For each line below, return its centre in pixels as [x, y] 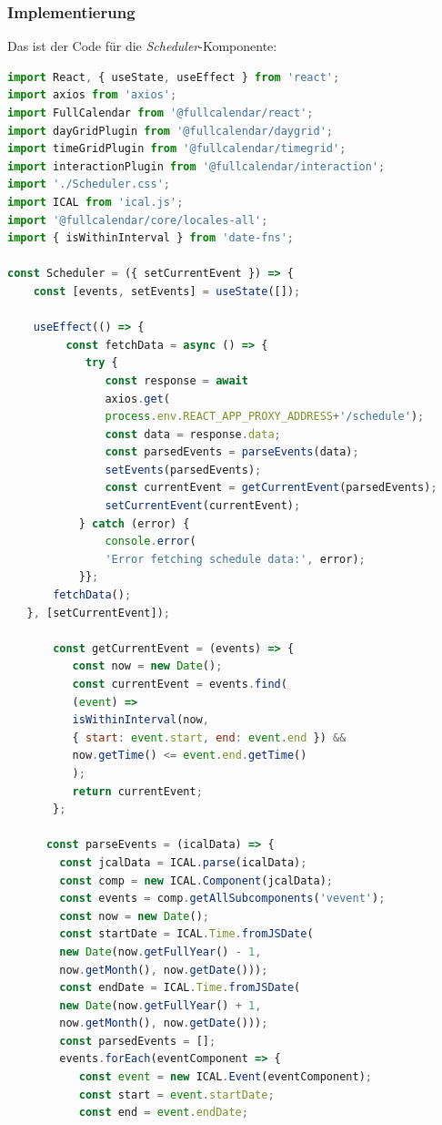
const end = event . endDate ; [163, 1113]
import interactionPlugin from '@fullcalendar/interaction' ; [196, 166]
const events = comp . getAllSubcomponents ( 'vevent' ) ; [222, 899]
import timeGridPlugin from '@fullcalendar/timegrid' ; [177, 149]
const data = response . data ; [193, 434]
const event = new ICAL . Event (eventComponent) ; [225, 1077]
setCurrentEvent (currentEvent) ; [203, 506]
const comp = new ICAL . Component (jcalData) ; [196, 880]
